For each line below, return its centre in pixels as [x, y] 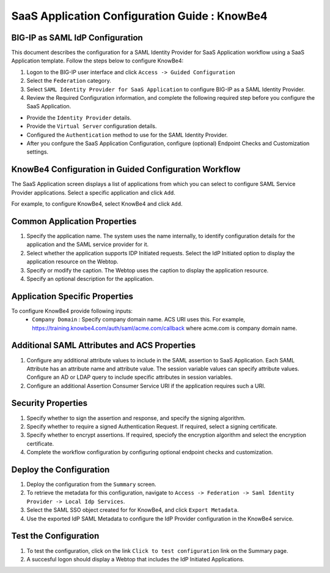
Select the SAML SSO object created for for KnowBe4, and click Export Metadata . [133, 510]
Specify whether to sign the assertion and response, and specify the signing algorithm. [136, 418]
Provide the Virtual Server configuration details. [92, 126]
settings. [38, 152]
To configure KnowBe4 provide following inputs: [72, 311]
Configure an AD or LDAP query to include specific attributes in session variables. [130, 377]
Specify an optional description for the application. [90, 279]
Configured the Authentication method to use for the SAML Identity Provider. [127, 135]
